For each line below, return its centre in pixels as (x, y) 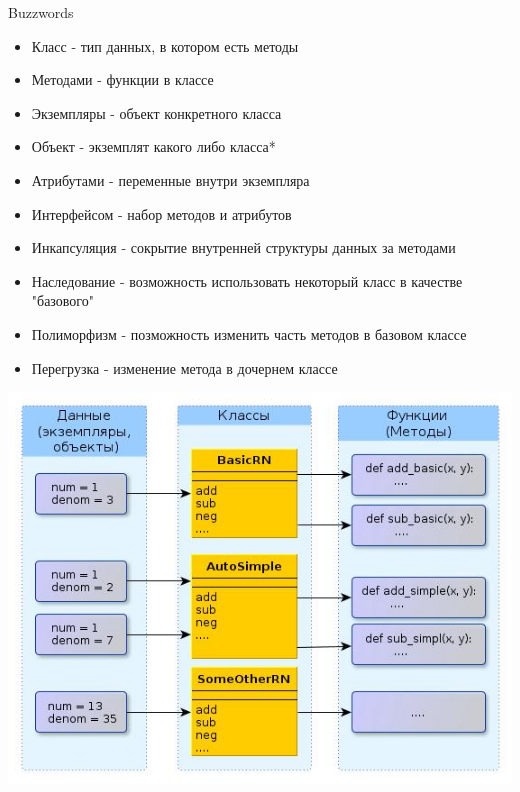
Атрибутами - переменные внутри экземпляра (170, 179)
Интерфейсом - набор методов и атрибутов (161, 213)
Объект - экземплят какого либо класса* (153, 146)
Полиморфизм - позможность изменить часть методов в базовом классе (249, 333)
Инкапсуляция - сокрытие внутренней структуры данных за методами (243, 247)
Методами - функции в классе (122, 79)
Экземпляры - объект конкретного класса (156, 112)
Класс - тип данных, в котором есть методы (165, 45)
